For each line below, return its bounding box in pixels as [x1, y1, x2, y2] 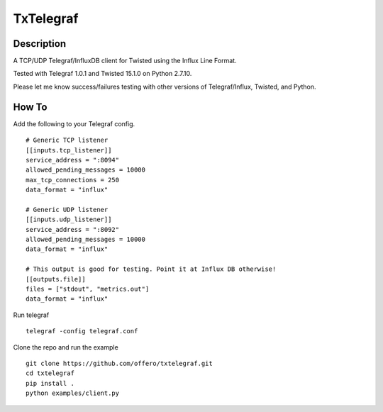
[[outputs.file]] [26, 275, 86, 283]
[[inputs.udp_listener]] [26, 216, 112, 223]
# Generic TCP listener [26, 136, 109, 145]
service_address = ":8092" [26, 226, 120, 233]
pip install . [26, 379, 74, 387]
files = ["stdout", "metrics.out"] [26, 285, 150, 293]
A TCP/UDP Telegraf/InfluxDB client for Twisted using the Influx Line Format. [13, 57, 237, 65]
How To [13, 101, 48, 113]
